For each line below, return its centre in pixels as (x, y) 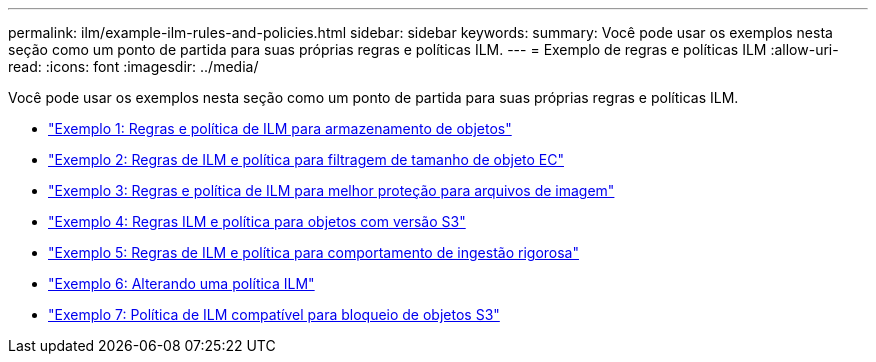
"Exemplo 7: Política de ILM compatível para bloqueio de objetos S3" (274, 314)
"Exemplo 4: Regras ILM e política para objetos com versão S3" (257, 221)
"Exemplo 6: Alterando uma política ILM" (181, 283)
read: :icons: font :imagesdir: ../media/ (133, 66)
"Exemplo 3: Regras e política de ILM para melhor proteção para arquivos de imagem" (331, 190)
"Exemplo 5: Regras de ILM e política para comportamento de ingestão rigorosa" (313, 252)
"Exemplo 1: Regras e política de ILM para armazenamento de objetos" (280, 128)
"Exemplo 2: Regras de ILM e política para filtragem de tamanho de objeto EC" (306, 159)
